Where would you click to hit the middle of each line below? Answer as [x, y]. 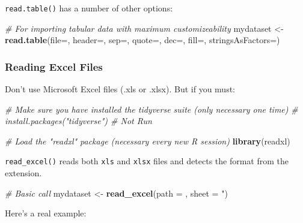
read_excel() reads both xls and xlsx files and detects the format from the [147, 161]
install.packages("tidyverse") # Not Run [78, 121]
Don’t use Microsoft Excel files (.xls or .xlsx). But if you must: [120, 89]
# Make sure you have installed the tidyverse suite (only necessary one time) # [151, 109]
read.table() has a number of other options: [89, 8]
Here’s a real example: [46, 213]
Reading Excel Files [54, 66]
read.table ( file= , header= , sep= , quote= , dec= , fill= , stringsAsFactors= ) [142, 40]
